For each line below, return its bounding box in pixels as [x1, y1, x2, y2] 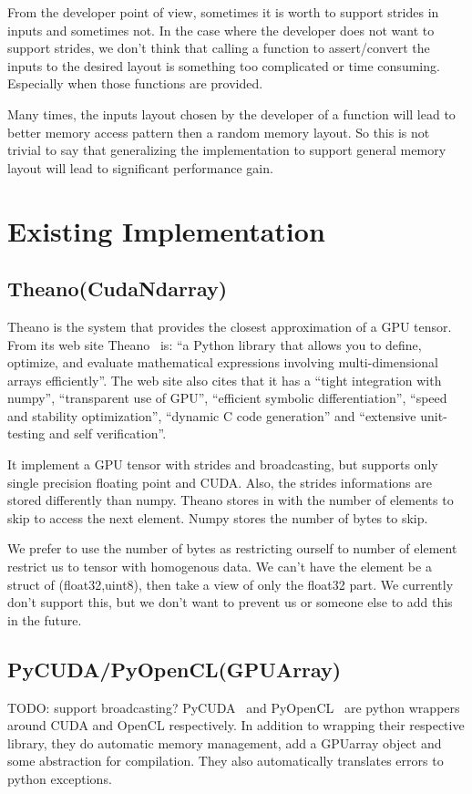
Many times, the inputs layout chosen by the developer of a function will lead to [7, 104, 456, 123]
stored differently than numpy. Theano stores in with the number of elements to [7, 490, 454, 510]
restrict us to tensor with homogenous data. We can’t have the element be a [7, 557, 432, 576]
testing [7, 424, 46, 443]
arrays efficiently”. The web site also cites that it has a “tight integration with [7, 370, 442, 389]
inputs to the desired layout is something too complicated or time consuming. [7, 56, 440, 75]
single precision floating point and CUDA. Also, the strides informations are [7, 472, 432, 491]
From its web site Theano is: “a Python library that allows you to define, [7, 335, 422, 354]
